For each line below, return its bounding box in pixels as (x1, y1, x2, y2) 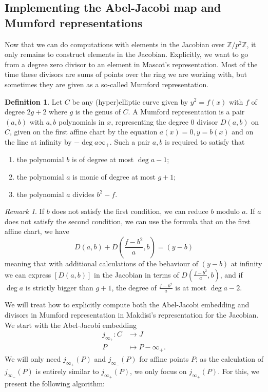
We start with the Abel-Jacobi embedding (5, 319, 137, 330)
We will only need (5, 353, 61, 364)
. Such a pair (109, 136, 150, 147)
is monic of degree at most (72, 171, 156, 182)
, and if (220, 269, 243, 280)
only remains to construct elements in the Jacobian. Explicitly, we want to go (5, 49, 248, 60)
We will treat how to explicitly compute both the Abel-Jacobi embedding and (5, 299, 250, 310)
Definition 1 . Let (5, 96, 63, 107)
